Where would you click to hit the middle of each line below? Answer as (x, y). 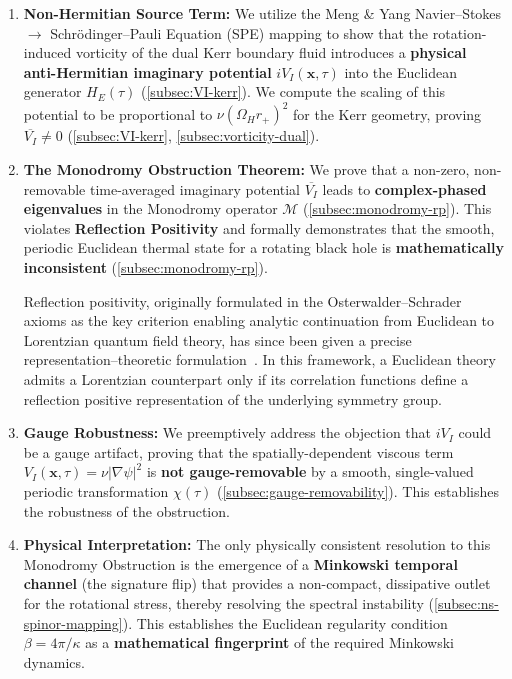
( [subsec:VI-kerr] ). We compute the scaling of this (293, 91)
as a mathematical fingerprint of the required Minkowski (269, 642)
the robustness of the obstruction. (126, 510)
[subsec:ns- (466, 602)
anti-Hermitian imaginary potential (147, 71)
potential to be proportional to (118, 113)
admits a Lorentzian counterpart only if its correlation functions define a (246, 379)
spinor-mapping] (73, 622)
